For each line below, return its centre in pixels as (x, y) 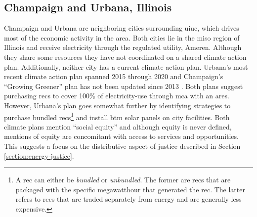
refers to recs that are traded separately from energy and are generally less (128, 199)
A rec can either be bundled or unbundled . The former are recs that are (123, 180)
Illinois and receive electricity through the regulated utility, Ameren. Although (123, 47)
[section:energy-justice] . (39, 155)
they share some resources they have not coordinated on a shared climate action (125, 57)
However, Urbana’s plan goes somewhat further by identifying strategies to (117, 105)
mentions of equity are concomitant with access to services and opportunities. (121, 136)
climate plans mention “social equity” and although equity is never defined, (118, 126)
